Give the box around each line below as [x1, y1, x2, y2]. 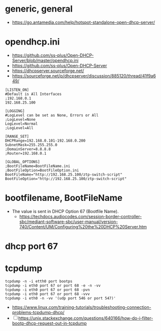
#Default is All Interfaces [5, 91, 62, 96]
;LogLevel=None [5, 117, 36, 122]
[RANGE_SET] [5, 134, 29, 139]
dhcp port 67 [5, 241, 58, 252]
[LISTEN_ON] [5, 87, 29, 92]
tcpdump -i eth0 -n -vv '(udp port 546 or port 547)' [5, 296, 116, 301]
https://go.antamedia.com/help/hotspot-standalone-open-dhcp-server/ [12, 19, 155, 25]
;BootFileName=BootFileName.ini [5, 164, 70, 168]
